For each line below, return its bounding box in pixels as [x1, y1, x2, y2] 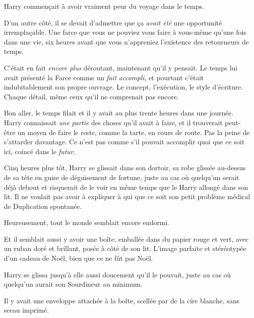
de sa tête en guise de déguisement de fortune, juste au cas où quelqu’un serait [4, 172, 239, 182]
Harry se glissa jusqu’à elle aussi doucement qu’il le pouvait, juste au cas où [4, 269, 231, 279]
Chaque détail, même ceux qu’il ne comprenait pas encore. [4, 91, 179, 101]
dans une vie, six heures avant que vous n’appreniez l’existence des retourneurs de [4, 36, 249, 46]
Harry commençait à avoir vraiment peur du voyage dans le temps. [4, 1, 204, 11]
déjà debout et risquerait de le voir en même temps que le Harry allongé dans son [4, 182, 248, 192]
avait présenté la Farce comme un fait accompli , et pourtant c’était [4, 72, 204, 82]
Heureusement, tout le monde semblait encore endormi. [4, 217, 169, 227]
